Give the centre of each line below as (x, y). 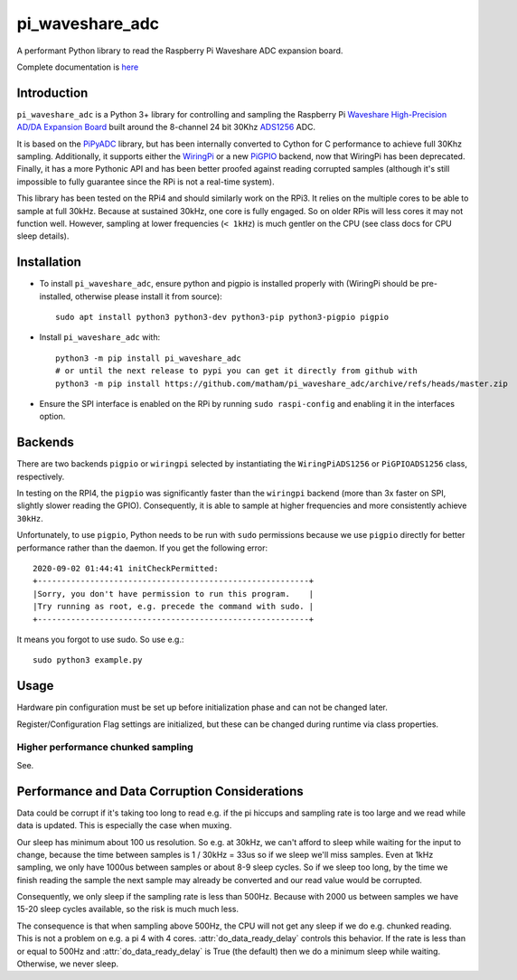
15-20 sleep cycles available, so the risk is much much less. (128, 909)
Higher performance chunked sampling (105, 748)
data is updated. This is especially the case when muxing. (124, 825)
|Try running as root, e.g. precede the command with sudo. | (174, 607)
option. (52, 417)
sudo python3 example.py (88, 660)
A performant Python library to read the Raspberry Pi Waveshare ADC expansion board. (180, 51)
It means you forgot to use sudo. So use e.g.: (100, 639)
